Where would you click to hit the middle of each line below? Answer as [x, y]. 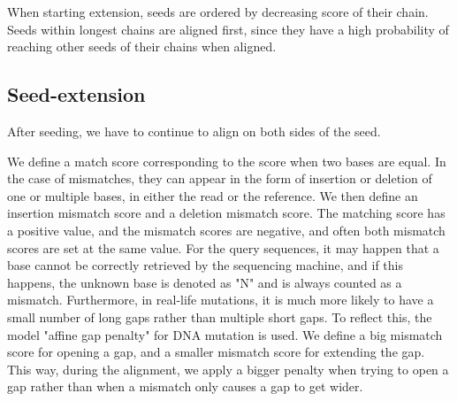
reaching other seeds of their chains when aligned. [142, 46]
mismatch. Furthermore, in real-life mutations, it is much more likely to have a [221, 300]
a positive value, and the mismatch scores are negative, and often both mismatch [226, 230]
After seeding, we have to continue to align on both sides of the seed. [194, 131]
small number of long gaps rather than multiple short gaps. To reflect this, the [220, 316]
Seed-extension [76, 94]
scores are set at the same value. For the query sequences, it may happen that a [223, 247]
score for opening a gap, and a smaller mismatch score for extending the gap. [216, 352]
